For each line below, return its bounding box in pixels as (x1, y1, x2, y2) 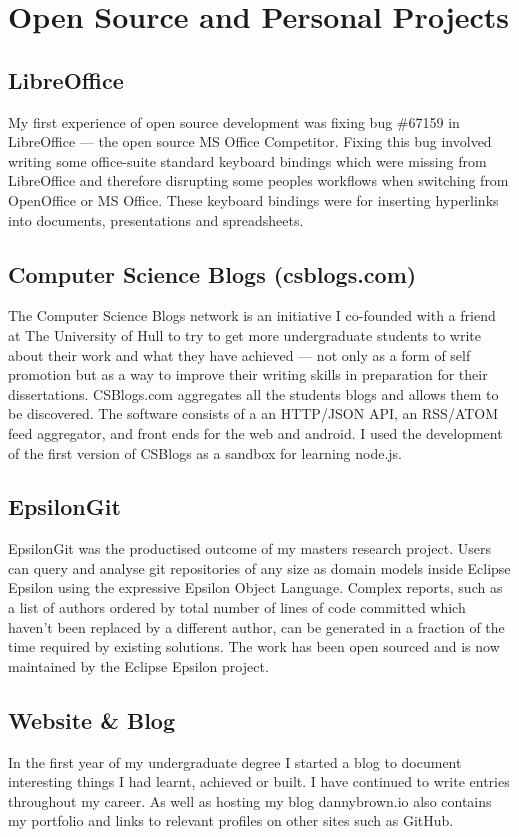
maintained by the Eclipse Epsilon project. (8, 655, 269, 676)
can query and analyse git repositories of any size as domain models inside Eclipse (8, 557, 511, 578)
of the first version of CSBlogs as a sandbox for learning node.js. (8, 442, 403, 463)
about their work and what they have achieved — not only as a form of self (8, 344, 471, 365)
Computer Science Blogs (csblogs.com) (8, 258, 417, 289)
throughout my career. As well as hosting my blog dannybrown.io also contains (8, 790, 492, 811)
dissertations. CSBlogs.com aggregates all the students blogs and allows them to (8, 383, 499, 404)
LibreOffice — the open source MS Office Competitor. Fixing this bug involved (8, 131, 492, 152)
